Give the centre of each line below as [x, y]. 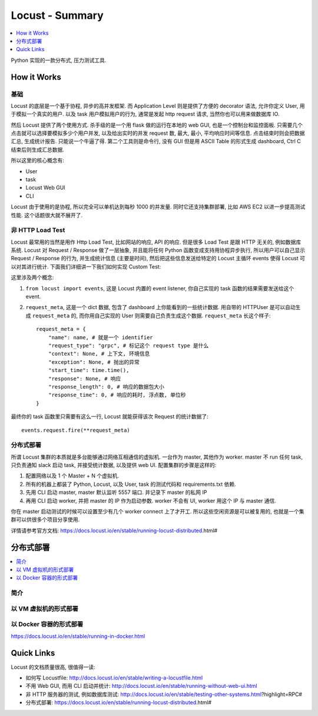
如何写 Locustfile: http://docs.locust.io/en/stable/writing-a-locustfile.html [114, 678]
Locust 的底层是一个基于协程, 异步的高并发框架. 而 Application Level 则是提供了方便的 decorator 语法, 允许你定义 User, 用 [158, 105]
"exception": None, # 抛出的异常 [94, 362]
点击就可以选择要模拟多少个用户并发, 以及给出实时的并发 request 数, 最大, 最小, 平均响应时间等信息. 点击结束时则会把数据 [158, 133]
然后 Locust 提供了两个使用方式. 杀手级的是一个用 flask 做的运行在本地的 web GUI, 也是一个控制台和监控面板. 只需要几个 [157, 125]
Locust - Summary [57, 15]
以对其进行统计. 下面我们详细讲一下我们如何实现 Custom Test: [86, 266]
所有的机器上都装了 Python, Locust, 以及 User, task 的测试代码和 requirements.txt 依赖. [131, 484]
